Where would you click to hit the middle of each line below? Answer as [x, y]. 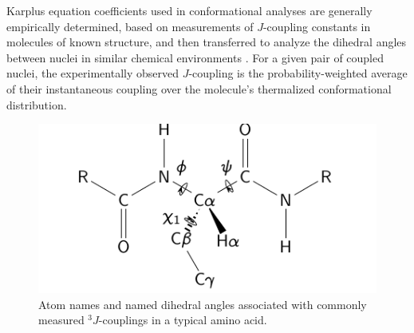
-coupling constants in [317, 26]
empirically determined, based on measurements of [130, 26]
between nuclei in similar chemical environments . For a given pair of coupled [195, 57]
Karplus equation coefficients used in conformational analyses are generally [189, 10]
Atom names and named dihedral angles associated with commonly [203, 304]
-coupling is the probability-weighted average [298, 73]
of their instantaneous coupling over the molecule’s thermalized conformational [199, 88]
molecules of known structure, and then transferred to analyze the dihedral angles [207, 42]
